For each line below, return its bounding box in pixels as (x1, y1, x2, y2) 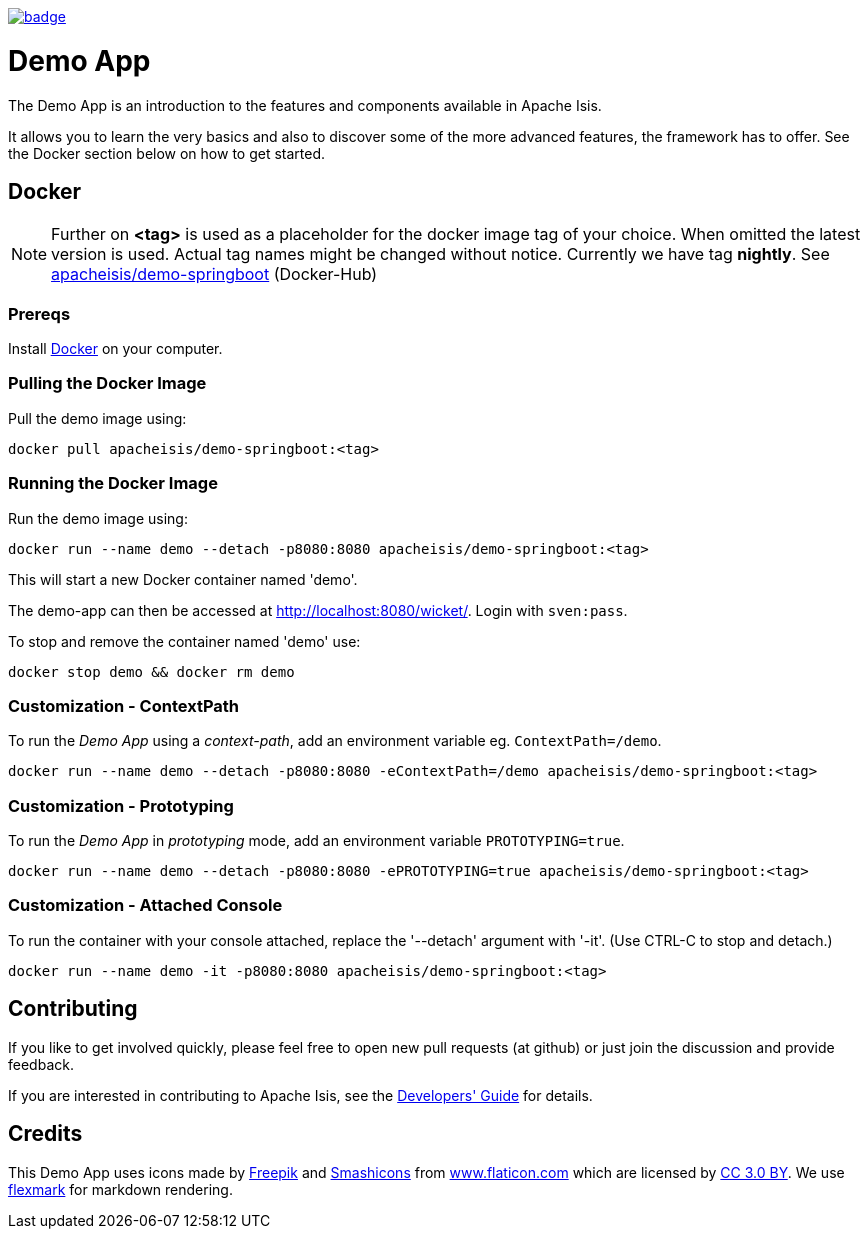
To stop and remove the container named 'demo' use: (8, 632, 361, 650)
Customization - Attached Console (8, 895, 283, 916)
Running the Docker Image (8, 473, 218, 494)
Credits (8, 1121, 83, 1147)
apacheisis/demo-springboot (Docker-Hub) (51, 264, 378, 285)
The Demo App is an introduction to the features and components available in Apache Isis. (8, 96, 602, 114)
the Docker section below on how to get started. (8, 144, 326, 162)
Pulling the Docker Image (8, 373, 207, 394)
